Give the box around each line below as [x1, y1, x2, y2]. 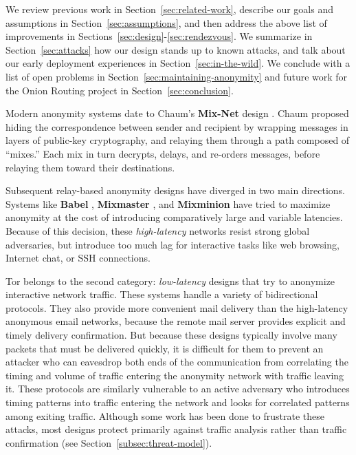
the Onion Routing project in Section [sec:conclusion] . [5, 83, 234, 97]
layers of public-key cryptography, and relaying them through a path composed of [5, 133, 350, 147]
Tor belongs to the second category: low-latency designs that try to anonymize [5, 273, 335, 288]
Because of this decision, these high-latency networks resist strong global [5, 223, 310, 237]
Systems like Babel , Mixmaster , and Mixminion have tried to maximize [5, 196, 331, 211]
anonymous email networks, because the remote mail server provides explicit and [5, 314, 346, 328]
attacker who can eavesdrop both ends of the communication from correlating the [5, 355, 348, 369]
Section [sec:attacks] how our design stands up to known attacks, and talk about [5, 42, 346, 56]
